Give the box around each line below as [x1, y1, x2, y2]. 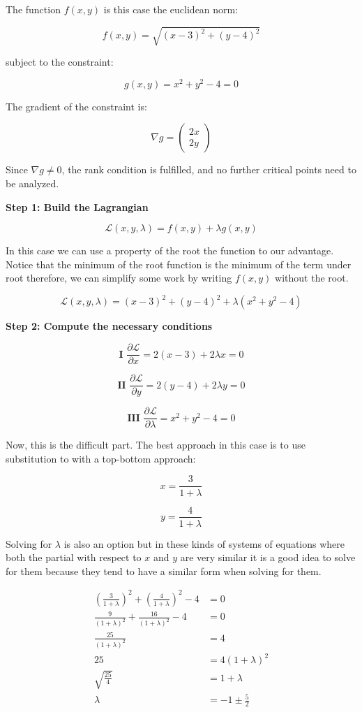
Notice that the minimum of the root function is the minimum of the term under [6, 256, 352, 271]
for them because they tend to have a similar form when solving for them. [6, 563, 322, 578]
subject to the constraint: [6, 55, 114, 69]
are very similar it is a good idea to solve [180, 550, 356, 565]
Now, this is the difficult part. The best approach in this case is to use [6, 437, 306, 452]
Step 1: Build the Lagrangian [6, 199, 149, 214]
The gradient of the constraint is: [6, 99, 147, 113]
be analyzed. [6, 176, 59, 190]
